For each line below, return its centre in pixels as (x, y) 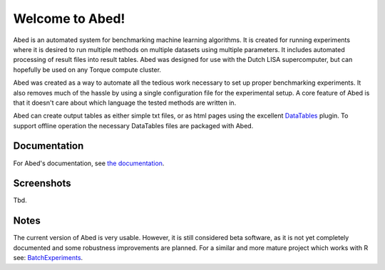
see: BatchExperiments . (48, 258)
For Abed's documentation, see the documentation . (89, 163)
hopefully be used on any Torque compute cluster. (87, 69)
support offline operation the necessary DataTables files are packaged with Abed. (133, 125)
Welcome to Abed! (69, 19)
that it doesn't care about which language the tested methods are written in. (125, 103)
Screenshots (42, 183)
